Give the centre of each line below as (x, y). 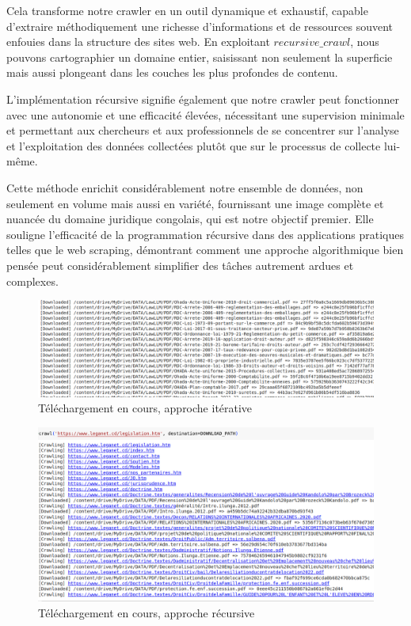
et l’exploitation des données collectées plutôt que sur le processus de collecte (194, 145)
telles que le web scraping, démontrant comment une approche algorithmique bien (205, 250)
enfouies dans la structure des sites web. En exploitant (138, 42)
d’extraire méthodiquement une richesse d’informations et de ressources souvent (200, 26)
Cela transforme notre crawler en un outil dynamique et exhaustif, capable (187, 10)
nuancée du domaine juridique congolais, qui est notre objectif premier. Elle (190, 219)
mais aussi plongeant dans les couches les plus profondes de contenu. (172, 72)
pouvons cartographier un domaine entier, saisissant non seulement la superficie (200, 57)
